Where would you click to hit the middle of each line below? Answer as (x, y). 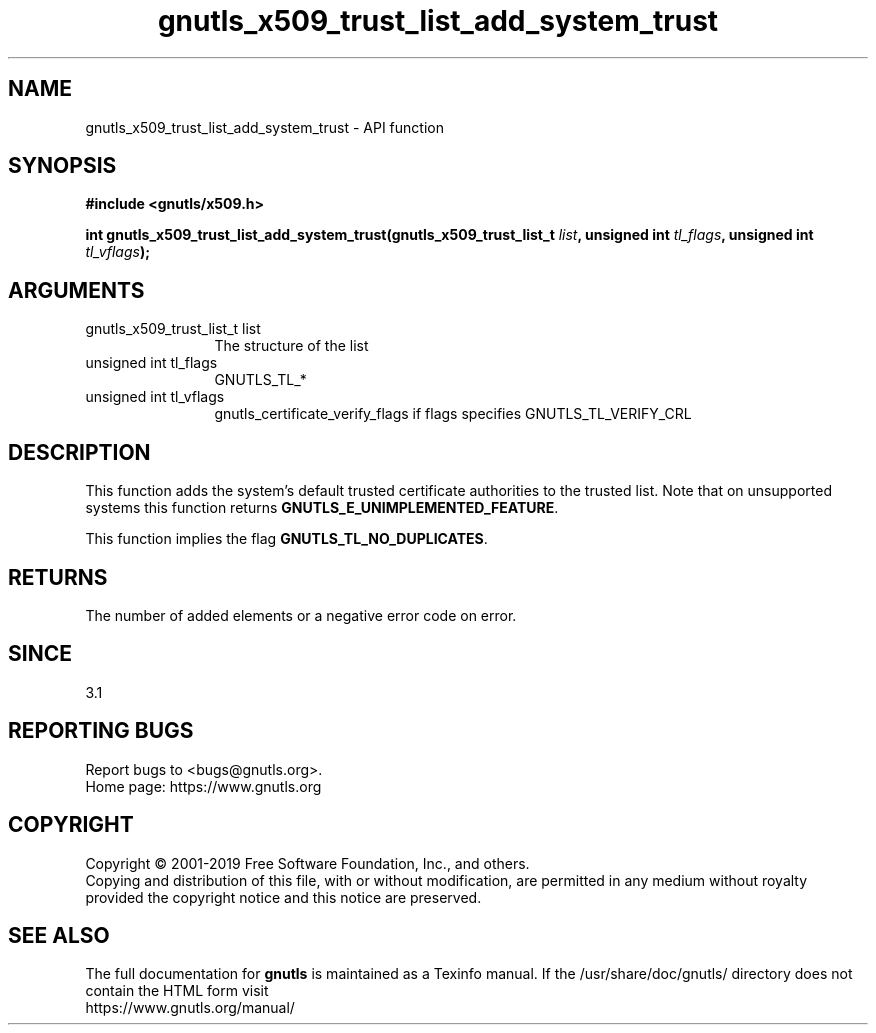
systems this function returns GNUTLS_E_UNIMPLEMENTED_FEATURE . (322, 508)
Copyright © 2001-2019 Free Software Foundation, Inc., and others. (307, 863)
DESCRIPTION (79, 452)
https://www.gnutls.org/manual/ (190, 1008)
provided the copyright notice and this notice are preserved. (283, 897)
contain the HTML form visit (177, 991)
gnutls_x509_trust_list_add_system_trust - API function (264, 127)
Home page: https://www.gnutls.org (203, 786)
